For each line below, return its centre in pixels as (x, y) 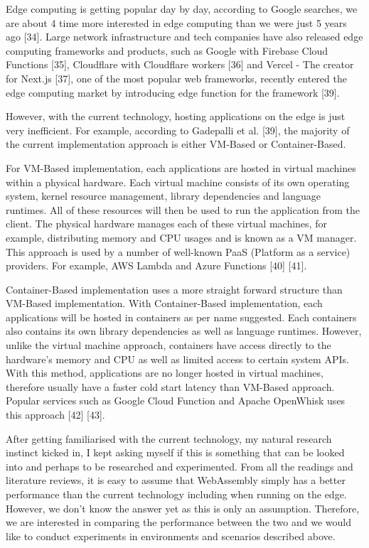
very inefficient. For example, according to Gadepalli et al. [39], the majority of (178, 130)
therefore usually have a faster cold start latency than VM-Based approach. (170, 386)
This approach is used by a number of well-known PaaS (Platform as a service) (178, 251)
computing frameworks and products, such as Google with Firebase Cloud (167, 50)
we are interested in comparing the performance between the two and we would (178, 522)
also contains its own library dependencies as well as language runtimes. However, (184, 331)
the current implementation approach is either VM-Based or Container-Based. (176, 144)
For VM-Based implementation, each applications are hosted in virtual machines (181, 167)
